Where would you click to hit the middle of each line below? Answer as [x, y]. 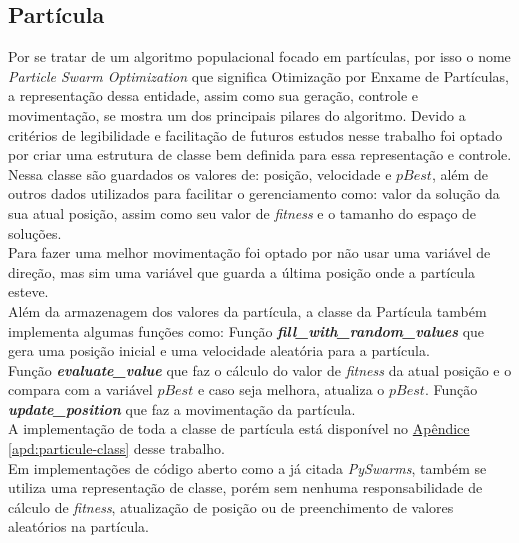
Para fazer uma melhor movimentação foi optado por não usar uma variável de [249, 252]
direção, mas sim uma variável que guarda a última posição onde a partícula [242, 271]
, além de [459, 173]
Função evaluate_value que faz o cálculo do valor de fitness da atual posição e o [260, 369]
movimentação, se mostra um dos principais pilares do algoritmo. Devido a [237, 114]
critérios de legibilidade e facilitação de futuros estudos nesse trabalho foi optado [255, 134]
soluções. [35, 232]
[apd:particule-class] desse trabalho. [117, 448]
